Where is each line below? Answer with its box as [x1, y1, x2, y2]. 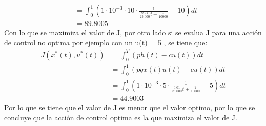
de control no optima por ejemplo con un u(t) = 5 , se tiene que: [4, 37, 208, 47]
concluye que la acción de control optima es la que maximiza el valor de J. [4, 112, 237, 122]
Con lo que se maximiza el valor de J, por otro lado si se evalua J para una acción [4, 27, 262, 38]
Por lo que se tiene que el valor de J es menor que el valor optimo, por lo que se [4, 102, 255, 112]
